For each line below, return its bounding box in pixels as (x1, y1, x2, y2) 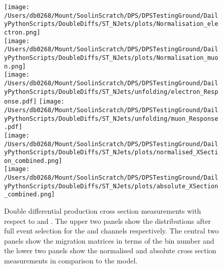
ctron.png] (4, 28, 41, 36)
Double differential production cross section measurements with (4, 206, 201, 216)
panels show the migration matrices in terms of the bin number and (4, 235, 214, 246)
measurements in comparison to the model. (4, 255, 138, 266)
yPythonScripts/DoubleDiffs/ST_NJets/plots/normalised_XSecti (4, 149, 218, 156)
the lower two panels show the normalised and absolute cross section (4, 245, 216, 256)
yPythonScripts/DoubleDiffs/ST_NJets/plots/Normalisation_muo (4, 54, 218, 61)
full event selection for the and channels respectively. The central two (4, 225, 219, 236)
